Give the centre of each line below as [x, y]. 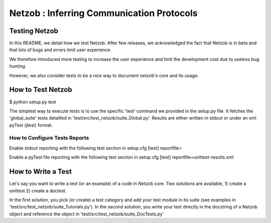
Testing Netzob [34, 31]
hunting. [18, 66]
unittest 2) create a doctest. [38, 190]
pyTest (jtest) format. [31, 125]
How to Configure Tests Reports [49, 138]
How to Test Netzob [41, 90]
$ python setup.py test [33, 102]
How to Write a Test [41, 172]
